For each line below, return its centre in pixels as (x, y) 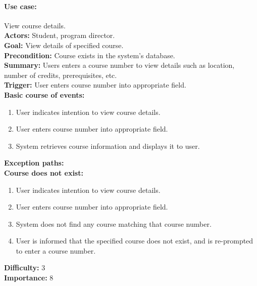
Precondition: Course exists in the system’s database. (90, 55)
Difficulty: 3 (25, 268)
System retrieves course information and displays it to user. (108, 146)
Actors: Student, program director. (60, 35)
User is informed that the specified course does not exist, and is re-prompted (135, 241)
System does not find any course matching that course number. (114, 223)
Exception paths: (34, 163)
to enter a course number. (56, 250)
